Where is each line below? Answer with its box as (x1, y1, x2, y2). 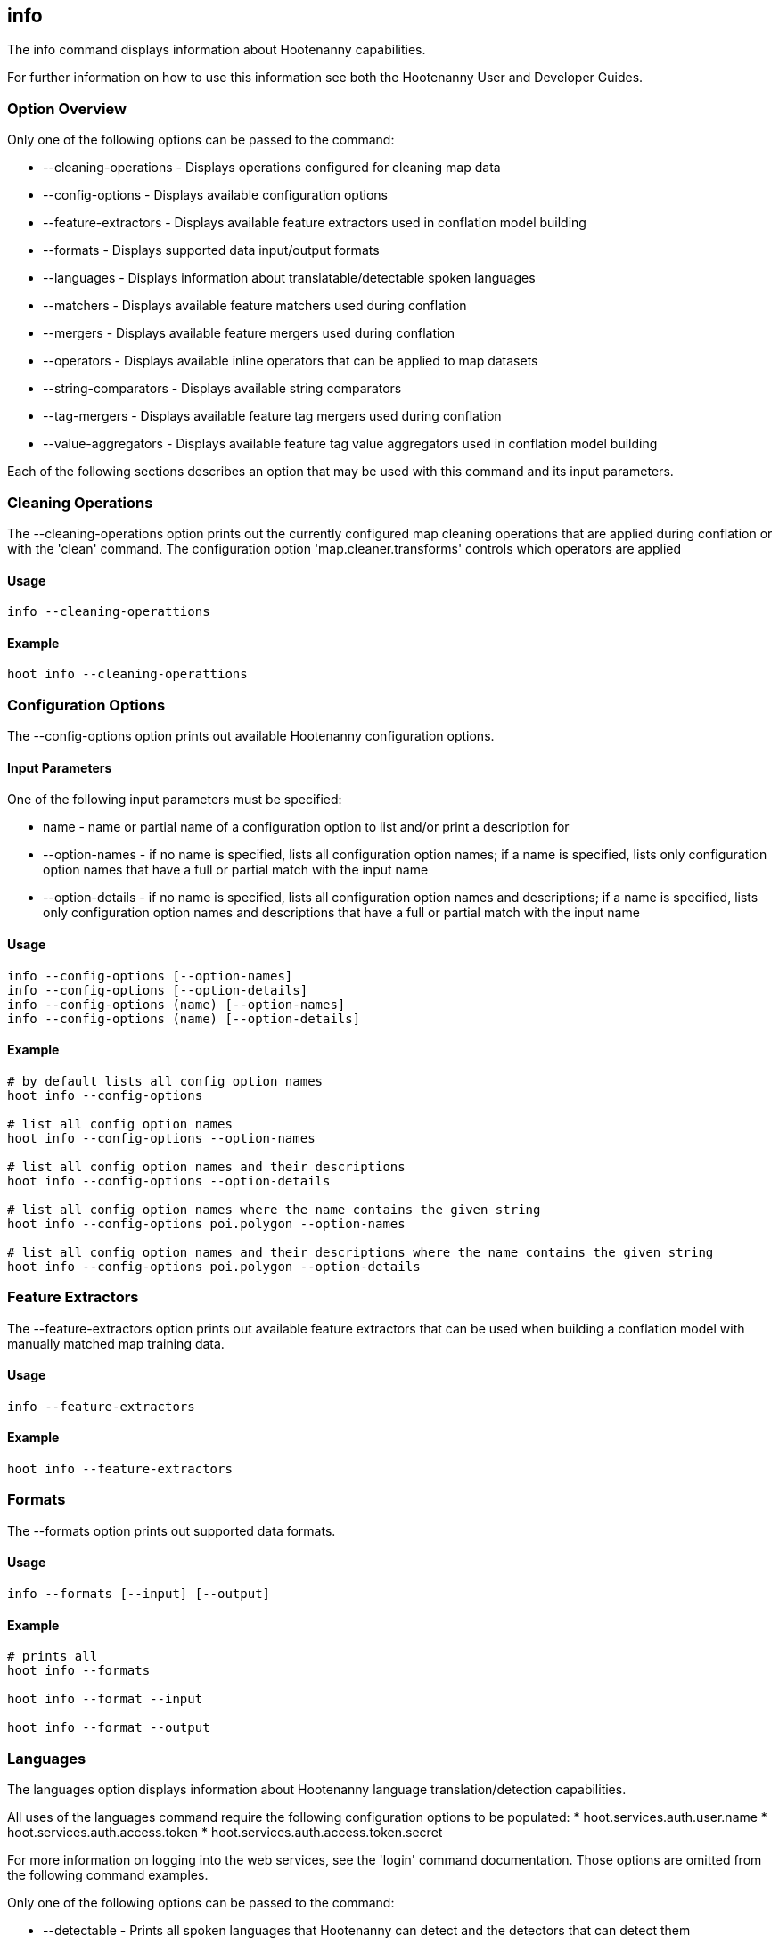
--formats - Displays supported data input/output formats (43, 242, 380, 258)
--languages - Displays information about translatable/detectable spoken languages (43, 270, 536, 286)
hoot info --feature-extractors (7, 1461, 233, 1476)
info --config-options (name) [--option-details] (7, 1011, 361, 1026)
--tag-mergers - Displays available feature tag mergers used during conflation (43, 408, 502, 424)
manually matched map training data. (7, 1335, 225, 1351)
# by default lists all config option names (7, 1073, 324, 1088)
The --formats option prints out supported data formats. (7, 1522, 336, 1538)
